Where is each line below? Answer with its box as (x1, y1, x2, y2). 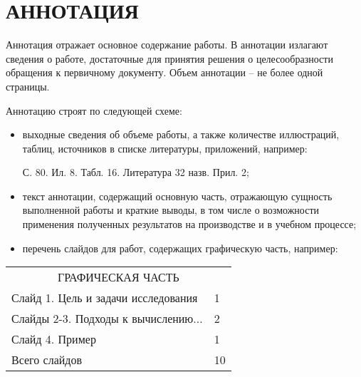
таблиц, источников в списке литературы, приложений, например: (22, 140, 308, 155)
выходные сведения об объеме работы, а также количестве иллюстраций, (22, 127, 340, 142)
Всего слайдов (11, 351, 83, 368)
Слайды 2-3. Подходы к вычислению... (11, 310, 203, 327)
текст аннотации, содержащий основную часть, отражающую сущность (22, 188, 333, 203)
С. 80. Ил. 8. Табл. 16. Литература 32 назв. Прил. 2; (22, 165, 249, 180)
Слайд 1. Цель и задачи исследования (11, 289, 198, 306)
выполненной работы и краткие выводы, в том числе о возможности (22, 202, 320, 217)
